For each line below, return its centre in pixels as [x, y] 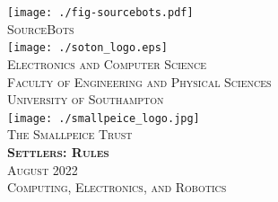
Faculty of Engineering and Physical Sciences [139, 81]
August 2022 [43, 169]
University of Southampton [86, 99]
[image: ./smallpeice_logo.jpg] [104, 118]
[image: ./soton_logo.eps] [87, 48]
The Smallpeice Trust [70, 134]
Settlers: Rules [58, 151]
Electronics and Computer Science [107, 63]
